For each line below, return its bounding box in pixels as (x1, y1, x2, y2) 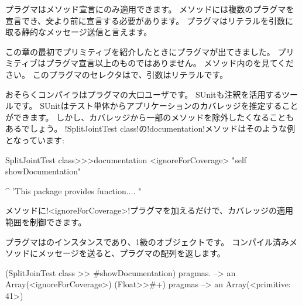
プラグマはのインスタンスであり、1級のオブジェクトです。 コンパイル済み (5, 235, 289, 247)
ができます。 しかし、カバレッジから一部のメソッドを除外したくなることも (5, 111, 294, 123)
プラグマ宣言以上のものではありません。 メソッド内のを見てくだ (46, 57, 294, 69)
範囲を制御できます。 (5, 215, 87, 228)
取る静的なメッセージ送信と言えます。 (5, 26, 152, 38)
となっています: (5, 133, 64, 146)
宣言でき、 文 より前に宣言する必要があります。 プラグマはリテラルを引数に (5, 14, 294, 26)
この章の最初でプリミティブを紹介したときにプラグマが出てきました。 (5, 45, 275, 57)
